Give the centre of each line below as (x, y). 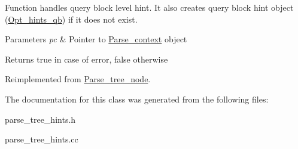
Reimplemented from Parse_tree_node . (78, 79)
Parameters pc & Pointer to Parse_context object (96, 39)
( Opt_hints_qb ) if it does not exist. (71, 19)
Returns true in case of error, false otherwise (86, 59)
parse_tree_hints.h (40, 119)
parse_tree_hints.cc (42, 139)
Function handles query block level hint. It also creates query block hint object (149, 7)
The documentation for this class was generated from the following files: (137, 99)
